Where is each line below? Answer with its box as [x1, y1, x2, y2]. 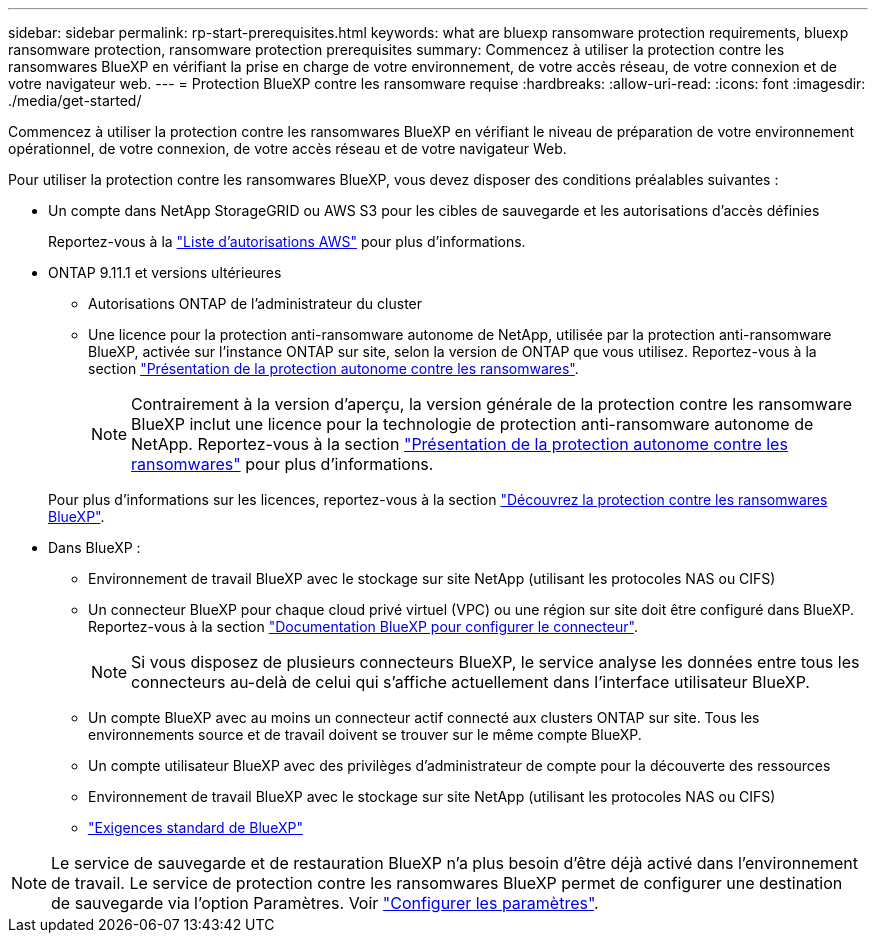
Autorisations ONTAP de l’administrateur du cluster [88, 295, 423, 312]
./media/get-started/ [8, 92, 142, 109]
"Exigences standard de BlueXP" [88, 819, 303, 836]
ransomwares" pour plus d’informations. [131, 454, 434, 474]
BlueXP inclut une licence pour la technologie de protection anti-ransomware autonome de [131, 414, 814, 434]
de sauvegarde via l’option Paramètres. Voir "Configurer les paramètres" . [51, 893, 599, 913]
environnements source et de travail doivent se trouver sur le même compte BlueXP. [88, 726, 642, 743]
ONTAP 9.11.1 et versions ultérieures [48, 264, 282, 281]
